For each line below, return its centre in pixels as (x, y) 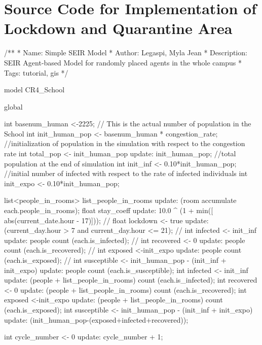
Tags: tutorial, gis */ (36, 72)
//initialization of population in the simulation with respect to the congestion (125, 143)
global (13, 106)
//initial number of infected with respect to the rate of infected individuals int (126, 173)
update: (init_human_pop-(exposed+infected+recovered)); (96, 319)
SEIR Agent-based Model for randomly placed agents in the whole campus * (123, 62)
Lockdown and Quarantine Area (118, 28)
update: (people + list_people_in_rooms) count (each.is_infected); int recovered (131, 280)
